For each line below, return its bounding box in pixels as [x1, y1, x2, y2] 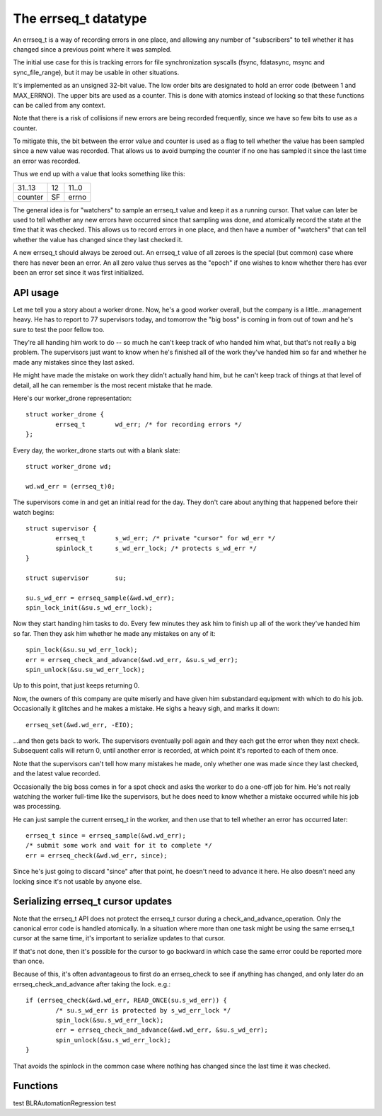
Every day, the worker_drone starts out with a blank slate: [13, 446, 180, 455]
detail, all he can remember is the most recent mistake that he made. [13, 381, 213, 389]
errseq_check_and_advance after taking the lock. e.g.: [13, 979, 171, 988]
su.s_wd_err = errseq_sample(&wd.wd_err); [25, 593, 175, 602]
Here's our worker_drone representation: [13, 394, 132, 402]
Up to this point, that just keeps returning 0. [13, 681, 140, 690]
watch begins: [13, 508, 54, 516]
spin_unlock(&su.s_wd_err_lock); [55, 1036, 171, 1044]
